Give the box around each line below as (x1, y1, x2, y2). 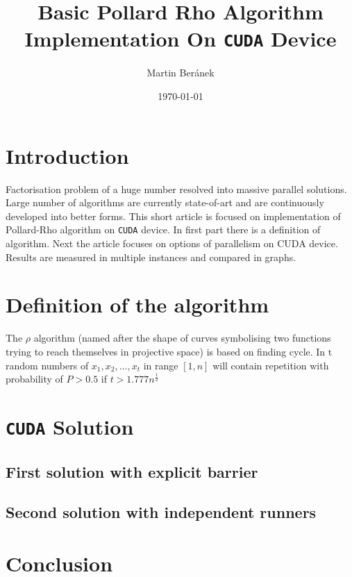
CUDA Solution (6, 412, 134, 440)
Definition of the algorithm (6, 290, 269, 319)
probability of (6, 371, 63, 386)
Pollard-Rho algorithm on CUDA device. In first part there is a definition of (6, 222, 321, 237)
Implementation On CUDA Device (24, 24, 337, 53)
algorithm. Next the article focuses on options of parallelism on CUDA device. (6, 236, 338, 250)
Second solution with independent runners (6, 501, 317, 523)
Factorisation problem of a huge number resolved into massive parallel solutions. (6, 181, 347, 196)
